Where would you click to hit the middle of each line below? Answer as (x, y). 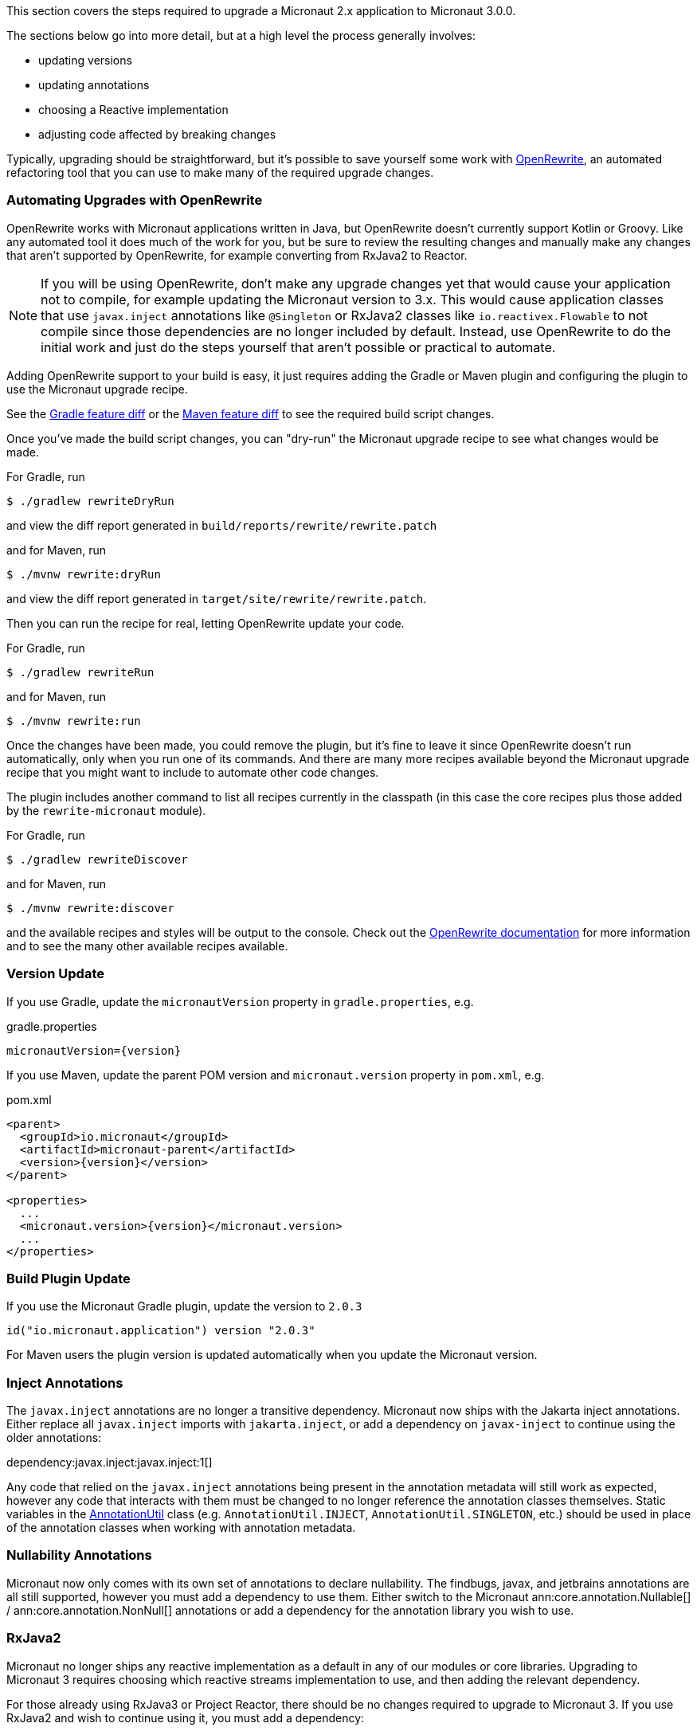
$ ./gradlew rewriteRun (80, 672)
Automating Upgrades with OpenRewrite (135, 200)
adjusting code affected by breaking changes (157, 134)
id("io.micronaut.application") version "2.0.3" (161, 1331)
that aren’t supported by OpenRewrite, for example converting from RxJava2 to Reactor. (237, 255)
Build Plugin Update (69, 1278)
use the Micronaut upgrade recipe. (97, 389)
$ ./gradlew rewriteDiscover (97, 859)
